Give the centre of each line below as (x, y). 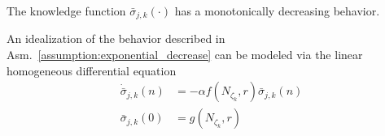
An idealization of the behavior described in (116, 38)
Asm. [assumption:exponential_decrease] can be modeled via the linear (185, 55)
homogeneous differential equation (92, 70)
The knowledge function (66, 11)
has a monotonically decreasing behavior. (277, 11)
